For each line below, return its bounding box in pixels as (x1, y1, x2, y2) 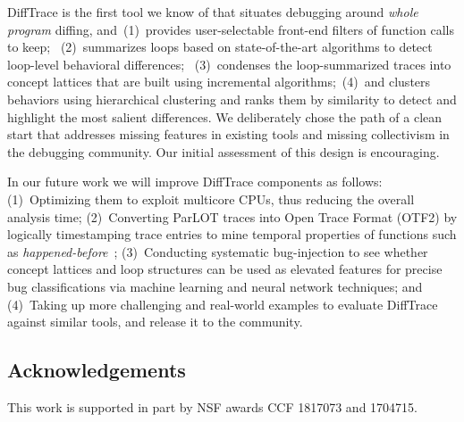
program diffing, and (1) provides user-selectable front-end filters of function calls (7, 20, 454, 38)
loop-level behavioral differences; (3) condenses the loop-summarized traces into (7, 54, 451, 73)
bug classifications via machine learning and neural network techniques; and (7, 277, 423, 295)
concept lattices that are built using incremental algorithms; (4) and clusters (7, 72, 431, 91)
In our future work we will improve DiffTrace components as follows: (7, 172, 383, 191)
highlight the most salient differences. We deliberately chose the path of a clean (7, 107, 443, 126)
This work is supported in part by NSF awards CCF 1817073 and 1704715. (7, 397, 418, 416)
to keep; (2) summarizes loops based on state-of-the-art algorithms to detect (7, 37, 433, 56)
